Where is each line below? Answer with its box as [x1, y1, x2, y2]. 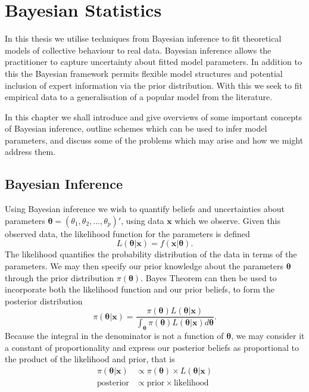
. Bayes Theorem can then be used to [141, 271, 277, 284]
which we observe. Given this [174, 214, 281, 226]
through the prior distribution [5, 271, 114, 284]
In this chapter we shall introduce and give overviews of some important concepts [5, 110, 302, 123]
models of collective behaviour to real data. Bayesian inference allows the [5, 43, 271, 56]
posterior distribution [5, 294, 83, 307]
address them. [5, 145, 55, 158]
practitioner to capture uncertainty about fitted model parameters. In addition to [5, 55, 302, 68]
